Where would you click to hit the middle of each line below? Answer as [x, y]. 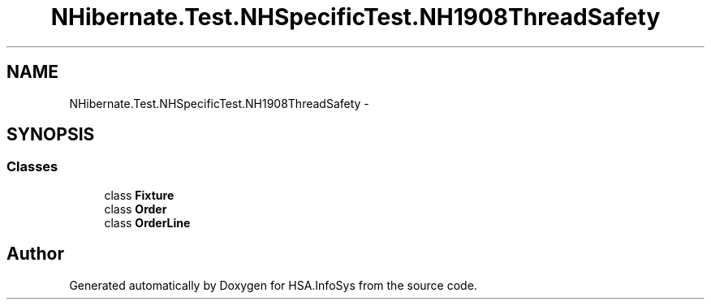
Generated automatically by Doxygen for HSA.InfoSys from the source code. [273, 285]
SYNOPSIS [51, 135]
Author [35, 254]
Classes [32, 167]
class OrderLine [147, 222]
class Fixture [139, 195]
